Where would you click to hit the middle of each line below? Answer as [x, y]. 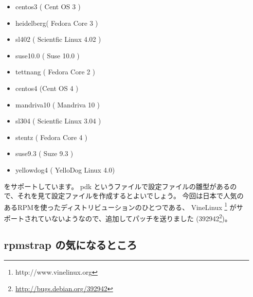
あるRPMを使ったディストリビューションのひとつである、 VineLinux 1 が [120, 206]
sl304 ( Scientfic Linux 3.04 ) [58, 121]
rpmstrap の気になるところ [71, 244]
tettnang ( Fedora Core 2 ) [55, 72]
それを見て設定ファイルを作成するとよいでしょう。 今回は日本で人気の [130, 196]
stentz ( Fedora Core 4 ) [51, 137]
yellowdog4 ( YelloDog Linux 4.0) [65, 169]
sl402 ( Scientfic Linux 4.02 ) [58, 39]
